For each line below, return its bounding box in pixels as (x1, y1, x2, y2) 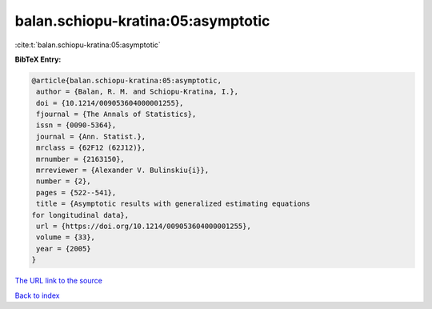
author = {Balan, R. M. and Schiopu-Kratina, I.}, (36, 87, 239, 96)
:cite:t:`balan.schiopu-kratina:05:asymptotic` (14, 40, 161, 50)
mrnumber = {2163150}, (36, 154, 126, 163)
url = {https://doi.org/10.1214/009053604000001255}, (36, 222, 251, 231)
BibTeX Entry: (14, 54, 62, 64)
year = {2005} (36, 244, 91, 253)
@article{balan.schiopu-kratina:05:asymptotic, (31, 76, 222, 85)
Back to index (14, 291, 60, 300)
